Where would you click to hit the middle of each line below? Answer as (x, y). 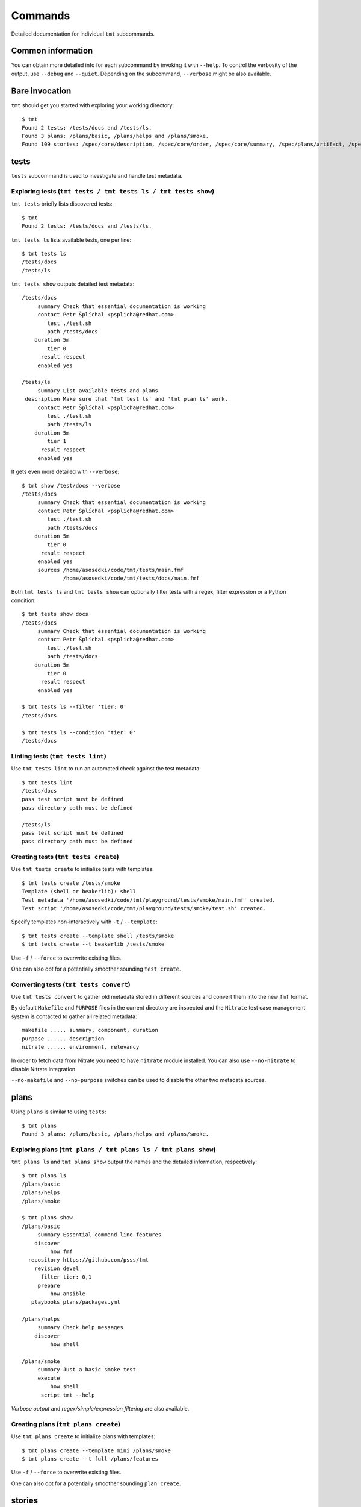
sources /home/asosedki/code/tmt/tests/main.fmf (110, 570)
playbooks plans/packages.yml (76, 1302)
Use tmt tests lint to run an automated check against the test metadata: (106, 769)
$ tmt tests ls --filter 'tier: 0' (74, 707)
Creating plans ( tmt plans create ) (66, 1424)
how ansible (68, 1294)
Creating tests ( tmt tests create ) (65, 857)
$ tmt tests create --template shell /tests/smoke (98, 936)
